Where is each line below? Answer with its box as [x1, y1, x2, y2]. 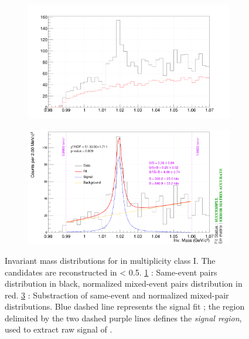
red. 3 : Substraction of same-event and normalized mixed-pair [5, 288, 229, 301]
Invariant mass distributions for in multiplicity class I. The [5, 254, 216, 266]
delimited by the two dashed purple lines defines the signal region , [5, 311, 242, 324]
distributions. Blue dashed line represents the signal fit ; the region [5, 300, 245, 313]
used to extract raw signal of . [5, 323, 112, 335]
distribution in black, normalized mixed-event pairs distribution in [5, 277, 243, 290]
